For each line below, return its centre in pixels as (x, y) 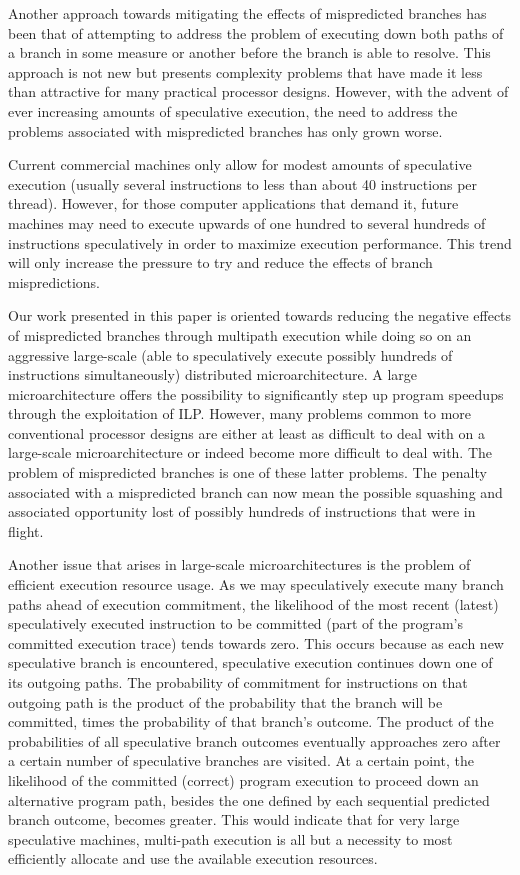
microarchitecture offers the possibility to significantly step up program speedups (256, 393)
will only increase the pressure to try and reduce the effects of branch (220, 262)
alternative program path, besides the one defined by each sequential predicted (249, 799)
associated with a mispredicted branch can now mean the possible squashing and (255, 491)
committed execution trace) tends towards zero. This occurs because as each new (256, 642)
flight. (26, 530)
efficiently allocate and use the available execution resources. (193, 858)
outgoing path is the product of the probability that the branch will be (225, 701)
